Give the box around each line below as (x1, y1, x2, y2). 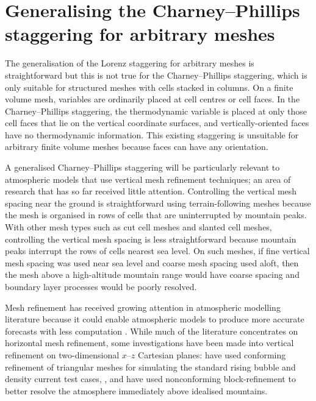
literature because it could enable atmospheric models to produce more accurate (5, 313, 304, 325)
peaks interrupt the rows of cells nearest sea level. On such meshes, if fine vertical (5, 244, 310, 257)
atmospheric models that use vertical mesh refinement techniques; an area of (5, 172, 291, 185)
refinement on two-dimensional (5, 348, 120, 361)
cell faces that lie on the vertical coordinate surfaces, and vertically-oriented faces (5, 116, 309, 129)
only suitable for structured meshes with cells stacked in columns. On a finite (5, 80, 293, 93)
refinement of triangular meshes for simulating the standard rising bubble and (5, 360, 296, 373)
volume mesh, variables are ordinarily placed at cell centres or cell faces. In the (5, 93, 300, 105)
